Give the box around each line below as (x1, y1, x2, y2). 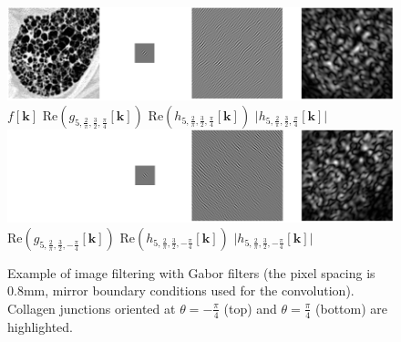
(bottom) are (315, 298, 388, 317)
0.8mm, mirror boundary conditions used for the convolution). (7, 281, 355, 300)
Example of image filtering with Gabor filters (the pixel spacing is (7, 263, 375, 282)
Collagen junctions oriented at (7, 298, 176, 317)
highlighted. (7, 316, 73, 336)
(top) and (223, 298, 277, 317)
